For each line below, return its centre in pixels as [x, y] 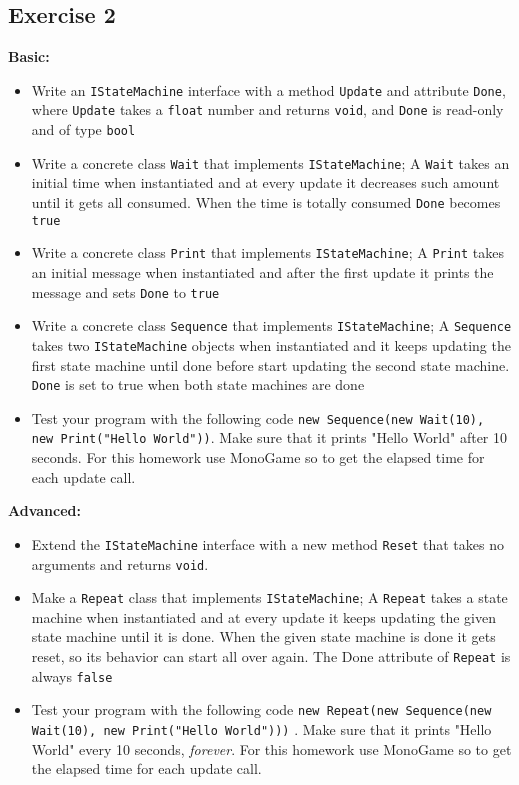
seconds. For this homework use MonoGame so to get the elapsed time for [258, 457]
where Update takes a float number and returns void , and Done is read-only [267, 109]
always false [72, 675]
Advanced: [44, 510]
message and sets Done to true [125, 291]
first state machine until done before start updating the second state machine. [270, 364]
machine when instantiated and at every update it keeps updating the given [263, 616]
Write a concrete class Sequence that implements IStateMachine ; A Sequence [271, 325]
